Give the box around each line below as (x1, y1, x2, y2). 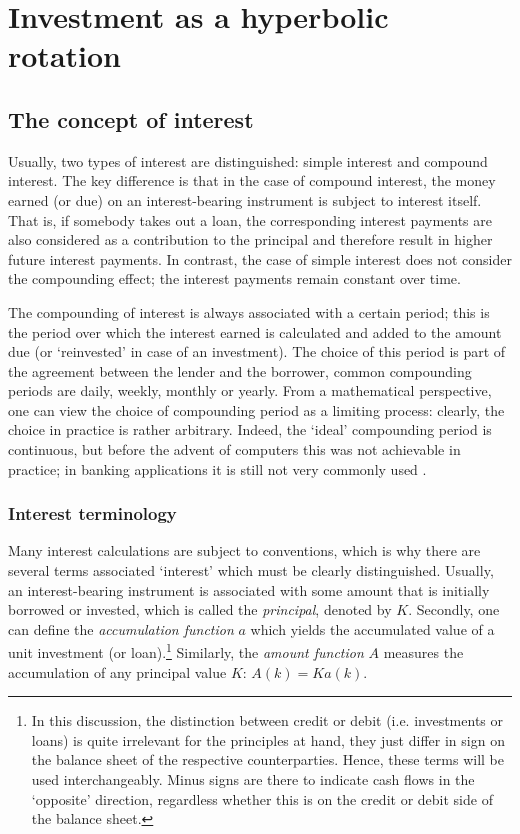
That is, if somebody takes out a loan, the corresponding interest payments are (8, 209, 492, 230)
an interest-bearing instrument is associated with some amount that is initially (8, 579, 490, 600)
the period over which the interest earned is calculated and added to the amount (8, 321, 502, 342)
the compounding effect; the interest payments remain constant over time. (8, 268, 461, 289)
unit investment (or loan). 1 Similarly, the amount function (8, 639, 364, 663)
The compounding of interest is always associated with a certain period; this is (8, 301, 490, 322)
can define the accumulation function (8, 618, 234, 639)
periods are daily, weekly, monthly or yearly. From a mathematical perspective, (8, 380, 492, 401)
